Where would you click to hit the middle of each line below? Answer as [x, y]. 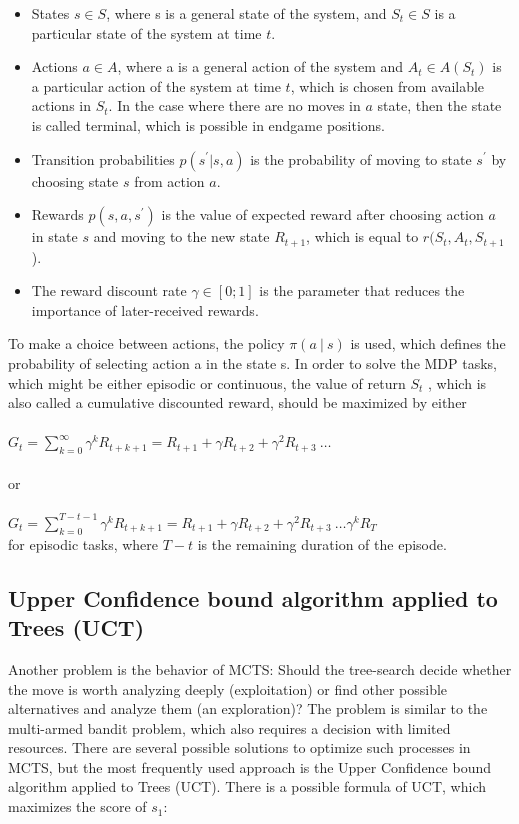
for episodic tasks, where [83, 543]
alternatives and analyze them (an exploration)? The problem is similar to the [248, 708]
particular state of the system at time [146, 32]
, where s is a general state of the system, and [246, 13]
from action [169, 180]
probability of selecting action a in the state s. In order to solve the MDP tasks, [253, 362]
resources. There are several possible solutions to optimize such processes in [239, 747]
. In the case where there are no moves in [234, 105]
